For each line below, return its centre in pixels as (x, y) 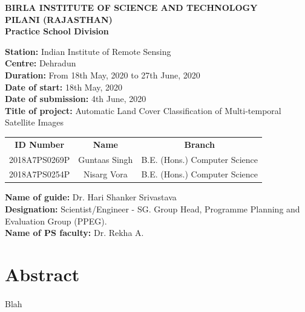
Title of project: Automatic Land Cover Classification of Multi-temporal (143, 110)
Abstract (42, 274)
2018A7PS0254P (40, 174)
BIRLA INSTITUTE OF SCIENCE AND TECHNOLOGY (131, 7)
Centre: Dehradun (41, 63)
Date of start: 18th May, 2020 (64, 87)
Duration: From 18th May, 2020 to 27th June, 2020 (103, 75)
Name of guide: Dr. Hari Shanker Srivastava (91, 197)
